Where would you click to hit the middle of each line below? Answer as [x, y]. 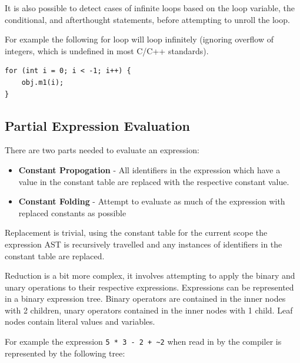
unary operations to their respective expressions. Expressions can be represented [149, 287]
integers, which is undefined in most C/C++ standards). [107, 50]
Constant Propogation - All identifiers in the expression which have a [149, 169]
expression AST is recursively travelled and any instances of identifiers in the [144, 244]
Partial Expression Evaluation [97, 125]
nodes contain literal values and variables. [80, 321]
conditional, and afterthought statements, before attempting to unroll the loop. [147, 19]
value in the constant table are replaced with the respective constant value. [154, 181]
